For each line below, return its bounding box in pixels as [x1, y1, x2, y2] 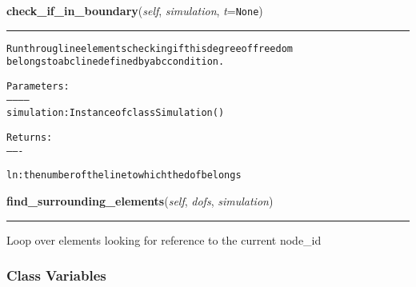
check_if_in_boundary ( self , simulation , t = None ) [6, 2, 263, 18]
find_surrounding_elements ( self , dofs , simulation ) [6, 192, 274, 209]
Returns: [6, 131, 53, 143]
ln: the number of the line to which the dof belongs [6, 169, 242, 181]
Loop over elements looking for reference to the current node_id [6, 231, 322, 248]
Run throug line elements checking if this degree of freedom [6, 42, 294, 54]
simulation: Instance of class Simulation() [6, 107, 225, 119]
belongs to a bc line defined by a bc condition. [6, 56, 225, 68]
